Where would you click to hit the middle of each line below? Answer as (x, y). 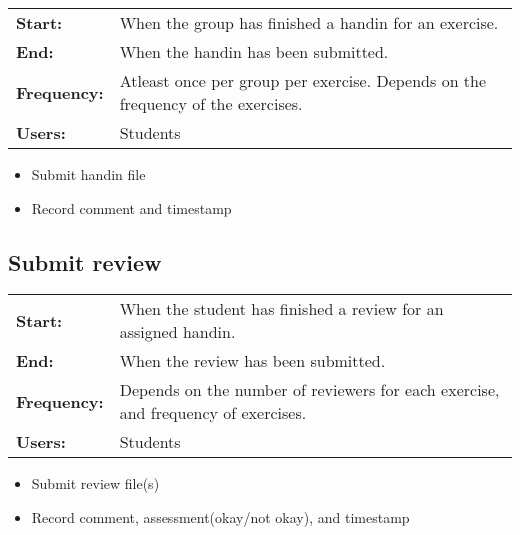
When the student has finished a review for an (281, 309)
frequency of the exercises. (211, 103)
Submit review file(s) (95, 483)
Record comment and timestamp (131, 207)
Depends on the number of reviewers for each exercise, (309, 390)
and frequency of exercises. (213, 413)
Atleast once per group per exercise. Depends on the (303, 80)
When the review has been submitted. (252, 361)
